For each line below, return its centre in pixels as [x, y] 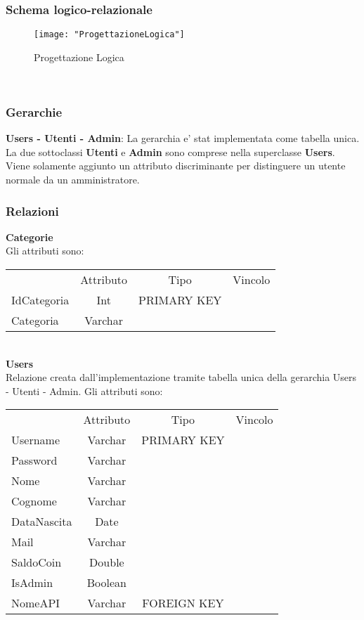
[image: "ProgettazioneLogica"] [109, 35]
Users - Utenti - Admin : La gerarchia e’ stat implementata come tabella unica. [183, 138]
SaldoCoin [37, 562]
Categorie [30, 237]
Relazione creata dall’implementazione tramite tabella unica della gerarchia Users [181, 377]
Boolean [107, 583]
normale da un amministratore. [73, 180]
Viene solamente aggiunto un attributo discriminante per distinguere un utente [176, 166]
